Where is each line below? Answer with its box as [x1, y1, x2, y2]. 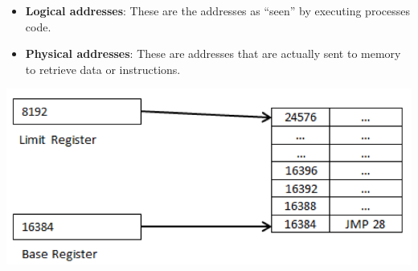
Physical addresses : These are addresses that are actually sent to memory [25, 45, 401, 62]
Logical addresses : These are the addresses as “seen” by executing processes [25, 2, 410, 18]
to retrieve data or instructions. [25, 60, 181, 77]
